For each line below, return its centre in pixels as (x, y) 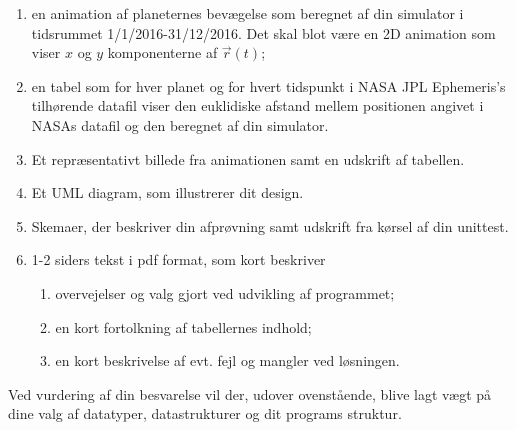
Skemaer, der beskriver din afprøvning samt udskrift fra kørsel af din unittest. (270, 225)
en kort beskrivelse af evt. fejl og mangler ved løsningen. (227, 360)
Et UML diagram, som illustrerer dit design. (167, 192)
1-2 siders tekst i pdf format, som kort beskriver (178, 259)
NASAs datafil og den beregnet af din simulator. (180, 124)
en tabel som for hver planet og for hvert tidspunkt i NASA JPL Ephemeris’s (268, 85)
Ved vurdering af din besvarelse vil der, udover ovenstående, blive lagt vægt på (250, 393)
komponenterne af (162, 52)
